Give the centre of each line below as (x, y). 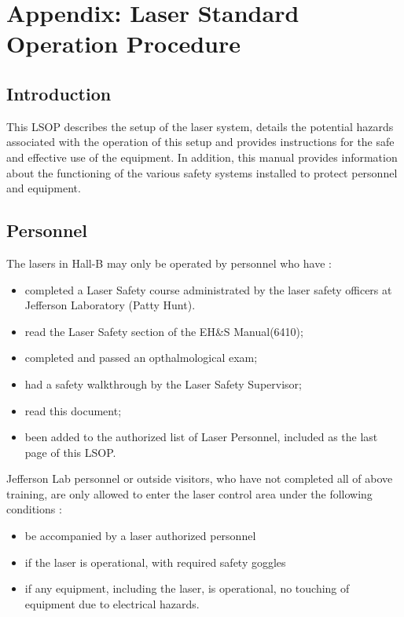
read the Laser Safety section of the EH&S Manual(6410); (164, 331)
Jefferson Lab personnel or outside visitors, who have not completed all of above (200, 478)
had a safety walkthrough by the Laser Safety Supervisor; (163, 383)
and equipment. (44, 188)
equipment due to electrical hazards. (112, 603)
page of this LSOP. (70, 452)
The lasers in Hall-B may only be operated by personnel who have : (169, 263)
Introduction (59, 93)
